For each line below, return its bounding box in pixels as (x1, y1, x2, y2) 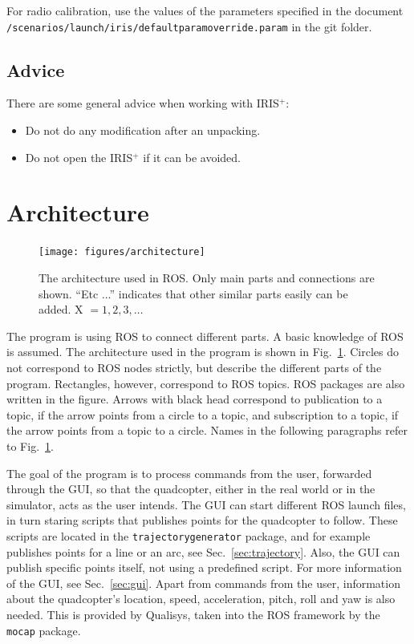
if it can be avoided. (143, 148, 241, 165)
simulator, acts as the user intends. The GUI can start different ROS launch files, (6, 496, 406, 512)
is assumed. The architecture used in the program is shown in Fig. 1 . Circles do (6, 343, 399, 360)
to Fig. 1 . (6, 437, 54, 454)
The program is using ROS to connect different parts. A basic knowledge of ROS (6, 327, 404, 344)
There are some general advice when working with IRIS (6, 95, 279, 111)
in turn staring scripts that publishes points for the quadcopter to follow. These (6, 512, 398, 529)
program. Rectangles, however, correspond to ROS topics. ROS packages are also (6, 375, 405, 391)
